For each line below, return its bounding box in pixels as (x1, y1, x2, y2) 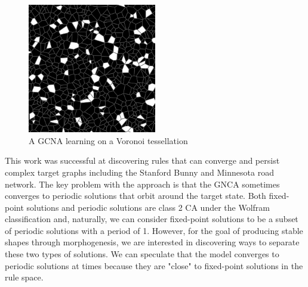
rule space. (5, 271, 44, 283)
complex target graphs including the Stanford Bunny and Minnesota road (5, 166, 274, 178)
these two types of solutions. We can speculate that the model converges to (5, 248, 279, 260)
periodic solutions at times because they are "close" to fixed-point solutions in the (5, 259, 303, 272)
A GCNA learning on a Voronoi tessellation (29, 134, 188, 146)
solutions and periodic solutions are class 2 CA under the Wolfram (26, 201, 270, 213)
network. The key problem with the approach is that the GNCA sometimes (5, 177, 280, 190)
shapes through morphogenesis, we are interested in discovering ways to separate (5, 236, 300, 248)
